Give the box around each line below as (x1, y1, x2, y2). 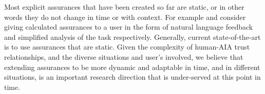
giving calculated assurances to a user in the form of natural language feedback (4, 21, 253, 32)
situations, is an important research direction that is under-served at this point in (4, 72, 261, 82)
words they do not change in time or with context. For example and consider (4, 11, 246, 22)
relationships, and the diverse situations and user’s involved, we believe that (4, 51, 243, 62)
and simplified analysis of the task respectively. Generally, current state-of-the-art (4, 31, 261, 42)
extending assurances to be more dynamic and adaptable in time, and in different (4, 61, 260, 72)
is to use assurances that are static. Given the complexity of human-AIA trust (4, 41, 250, 52)
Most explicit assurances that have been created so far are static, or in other (4, 2, 244, 12)
